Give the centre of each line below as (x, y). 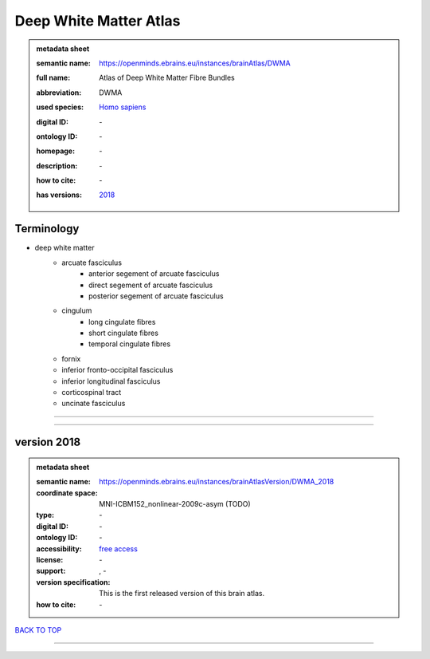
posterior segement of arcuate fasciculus (156, 296)
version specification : (73, 582)
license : (50, 559)
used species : (60, 107)
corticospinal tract (92, 393)
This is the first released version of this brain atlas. (182, 594)
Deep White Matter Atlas (98, 21)
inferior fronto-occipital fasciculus (117, 370)
